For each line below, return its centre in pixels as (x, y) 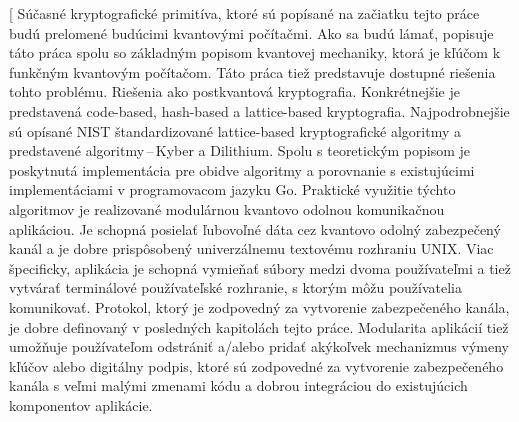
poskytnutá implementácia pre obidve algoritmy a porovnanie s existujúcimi (242, 169)
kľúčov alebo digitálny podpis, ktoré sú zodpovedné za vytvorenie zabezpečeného (256, 365)
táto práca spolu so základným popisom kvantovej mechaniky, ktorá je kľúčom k (255, 52)
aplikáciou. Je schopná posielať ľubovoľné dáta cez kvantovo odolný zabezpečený (255, 228)
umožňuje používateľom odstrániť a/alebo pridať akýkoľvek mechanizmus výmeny (259, 346)
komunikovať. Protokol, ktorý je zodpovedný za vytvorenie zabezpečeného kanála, (259, 306)
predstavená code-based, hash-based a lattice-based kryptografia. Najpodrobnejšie (259, 110)
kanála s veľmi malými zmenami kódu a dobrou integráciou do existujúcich (238, 385)
